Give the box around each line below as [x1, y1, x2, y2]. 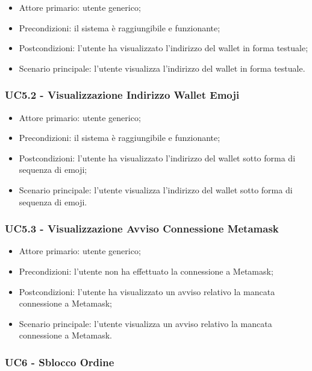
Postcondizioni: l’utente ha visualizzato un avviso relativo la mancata [19, 285, 275, 298]
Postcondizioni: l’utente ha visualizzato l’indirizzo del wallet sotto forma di [19, 151, 296, 164]
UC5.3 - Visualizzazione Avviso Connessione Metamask [5, 221, 279, 236]
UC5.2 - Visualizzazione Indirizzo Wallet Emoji [5, 87, 240, 102]
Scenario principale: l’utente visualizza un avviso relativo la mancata [19, 317, 272, 329]
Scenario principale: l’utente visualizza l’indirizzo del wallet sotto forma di [19, 183, 293, 196]
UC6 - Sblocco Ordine [5, 354, 114, 369]
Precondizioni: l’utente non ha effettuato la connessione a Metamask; [19, 264, 273, 277]
